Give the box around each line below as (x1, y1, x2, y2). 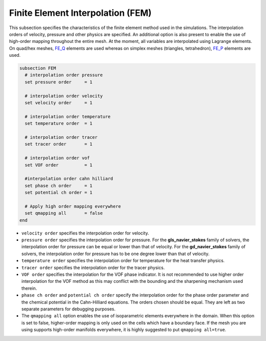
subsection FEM (19, 66, 56, 71)
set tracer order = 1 (25, 141, 93, 147)
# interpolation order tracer (25, 135, 98, 140)
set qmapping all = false (25, 210, 103, 216)
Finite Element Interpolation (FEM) (9, 7, 152, 18)
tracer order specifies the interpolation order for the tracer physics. (21, 265, 165, 270)
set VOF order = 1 (25, 162, 93, 168)
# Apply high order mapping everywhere (25, 203, 121, 209)
